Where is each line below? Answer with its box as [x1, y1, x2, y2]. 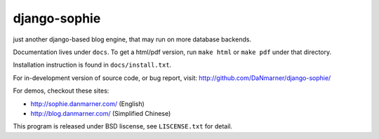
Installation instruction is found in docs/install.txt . [13, 60, 172, 69]
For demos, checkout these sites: [13, 86, 109, 95]
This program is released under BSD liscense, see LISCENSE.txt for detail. [13, 122, 233, 131]
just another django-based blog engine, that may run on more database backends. [13, 35, 252, 44]
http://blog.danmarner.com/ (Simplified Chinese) [30, 109, 171, 117]
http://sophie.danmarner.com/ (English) [30, 99, 145, 108]
